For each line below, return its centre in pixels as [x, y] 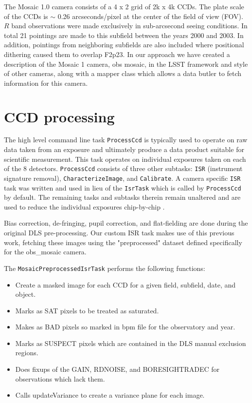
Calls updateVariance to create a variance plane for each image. [110, 395]
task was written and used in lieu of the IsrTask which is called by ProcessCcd [123, 187]
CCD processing [59, 116]
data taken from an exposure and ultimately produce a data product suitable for [124, 149]
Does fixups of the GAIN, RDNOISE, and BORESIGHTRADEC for [117, 369]
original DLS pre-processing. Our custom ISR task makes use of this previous [119, 233]
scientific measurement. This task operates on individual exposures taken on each [125, 159]
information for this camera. [46, 83]
